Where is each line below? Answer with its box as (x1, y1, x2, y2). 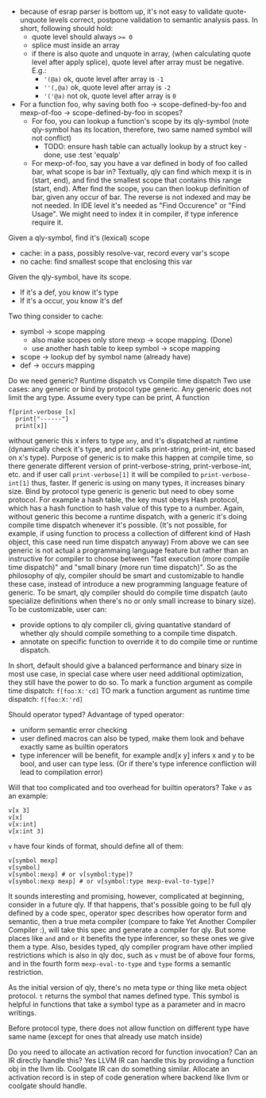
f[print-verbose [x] (8, 408, 77, 416)
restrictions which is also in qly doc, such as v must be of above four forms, (8, 950, 256, 960)
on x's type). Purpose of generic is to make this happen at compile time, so (8, 453, 254, 462)
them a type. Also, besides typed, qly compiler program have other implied (8, 942, 253, 951)
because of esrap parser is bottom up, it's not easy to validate (19, 7, 224, 16)
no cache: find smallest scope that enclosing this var (19, 257, 193, 266)
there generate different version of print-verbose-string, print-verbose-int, (8, 461, 252, 471)
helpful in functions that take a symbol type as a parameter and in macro (8, 1000, 246, 1009)
